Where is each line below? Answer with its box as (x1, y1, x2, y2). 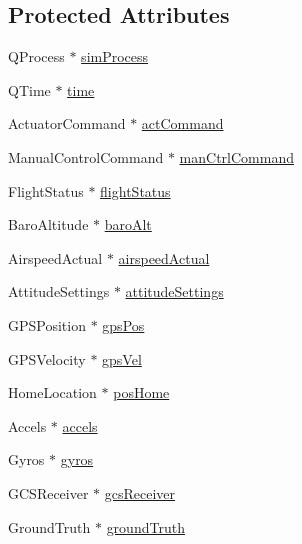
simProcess (81, 46, 149, 67)
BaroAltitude (8, 214, 89, 235)
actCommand (141, 113, 224, 134)
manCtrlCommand (179, 146, 294, 167)
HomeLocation (8, 382, 97, 403)
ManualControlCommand (8, 146, 164, 167)
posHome (113, 382, 170, 403)
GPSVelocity (8, 348, 86, 369)
